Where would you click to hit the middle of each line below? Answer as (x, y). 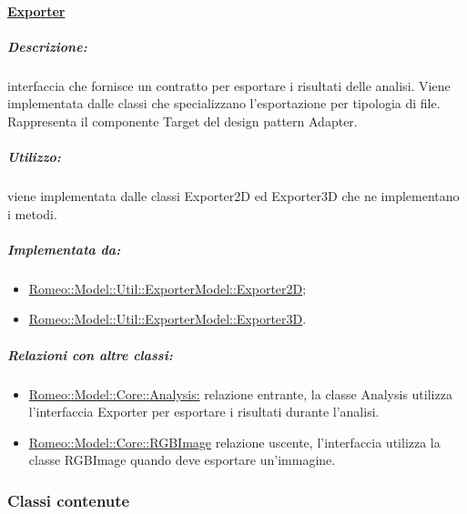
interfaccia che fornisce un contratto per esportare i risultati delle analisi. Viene (229, 85)
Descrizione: (47, 46)
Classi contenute (69, 500)
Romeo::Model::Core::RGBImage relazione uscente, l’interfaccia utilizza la (234, 442)
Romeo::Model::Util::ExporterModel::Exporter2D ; (168, 288)
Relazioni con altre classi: (90, 354)
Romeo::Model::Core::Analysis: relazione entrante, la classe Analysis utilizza (240, 393)
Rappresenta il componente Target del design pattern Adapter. (183, 121)
